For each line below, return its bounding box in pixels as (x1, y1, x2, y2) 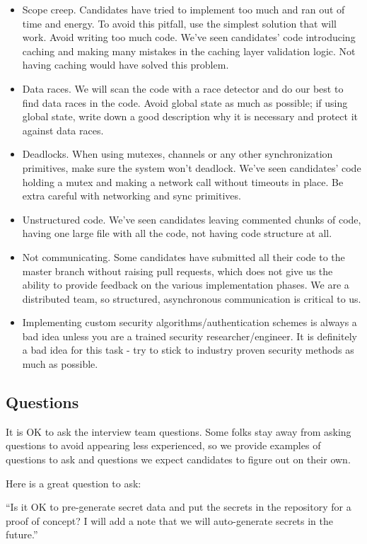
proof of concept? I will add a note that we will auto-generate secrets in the (6, 513, 334, 528)
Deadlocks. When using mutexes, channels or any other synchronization (22, 146, 333, 161)
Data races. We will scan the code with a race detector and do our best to (22, 81, 344, 96)
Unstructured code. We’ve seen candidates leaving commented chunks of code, (22, 212, 361, 226)
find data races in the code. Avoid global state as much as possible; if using (22, 95, 348, 110)
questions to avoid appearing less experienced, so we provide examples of (6, 438, 321, 453)
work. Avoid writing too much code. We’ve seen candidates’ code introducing (22, 30, 356, 45)
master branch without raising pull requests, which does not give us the (22, 263, 333, 278)
